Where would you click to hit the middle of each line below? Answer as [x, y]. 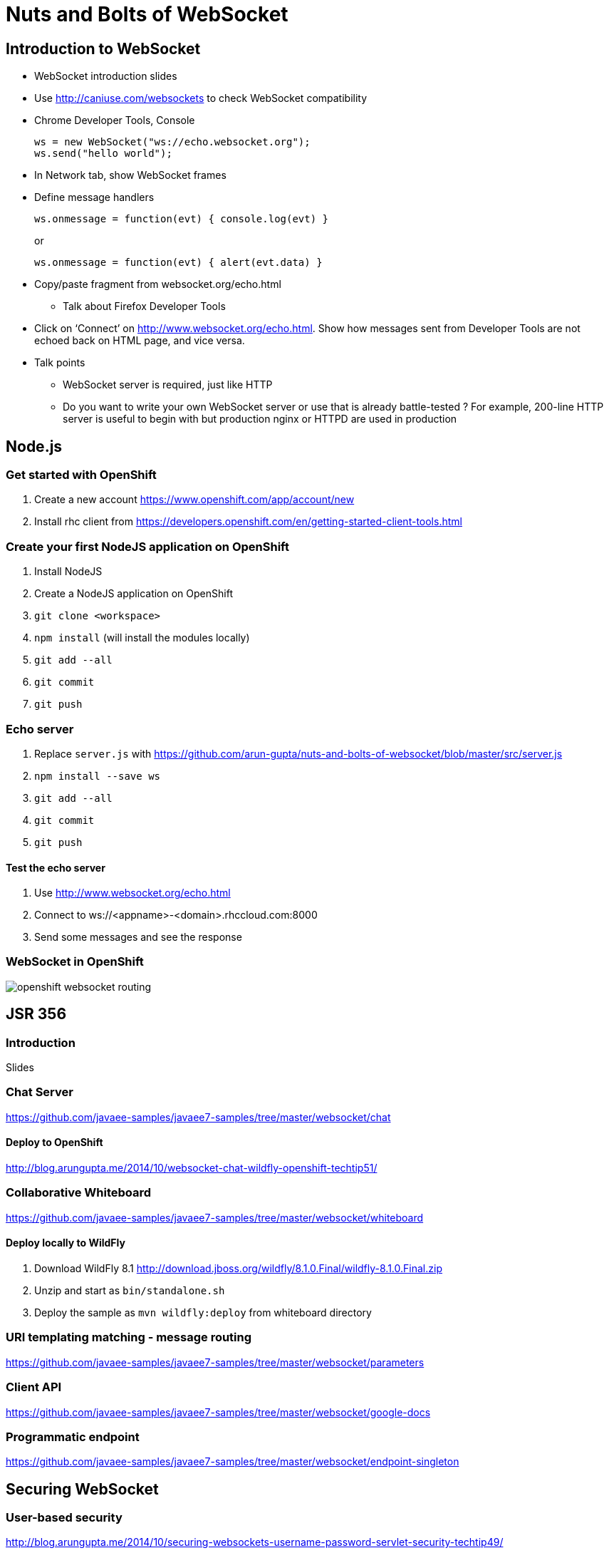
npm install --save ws [98, 776]
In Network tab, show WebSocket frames [130, 175]
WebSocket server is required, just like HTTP [168, 385]
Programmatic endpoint [73, 1436]
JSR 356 [36, 1014]
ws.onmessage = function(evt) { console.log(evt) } [182, 219]
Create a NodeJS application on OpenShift [134, 594]
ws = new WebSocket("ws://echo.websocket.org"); [172, 142]
